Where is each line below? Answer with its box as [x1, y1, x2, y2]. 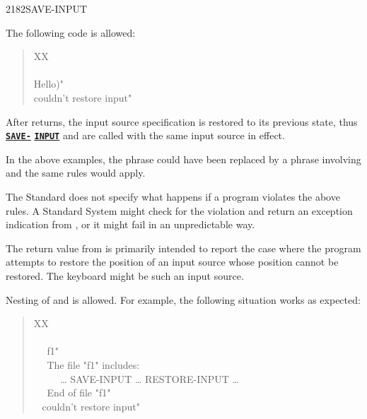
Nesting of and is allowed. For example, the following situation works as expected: [6, 292, 361, 307]
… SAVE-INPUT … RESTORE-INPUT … [60, 371, 239, 386]
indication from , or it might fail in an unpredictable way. [6, 217, 255, 232]
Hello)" [33, 76, 64, 91]
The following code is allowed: [6, 25, 136, 40]
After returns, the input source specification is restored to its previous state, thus [6, 114, 358, 129]
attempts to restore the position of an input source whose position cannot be [6, 254, 339, 269]
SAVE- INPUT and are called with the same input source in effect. [6, 128, 285, 143]
